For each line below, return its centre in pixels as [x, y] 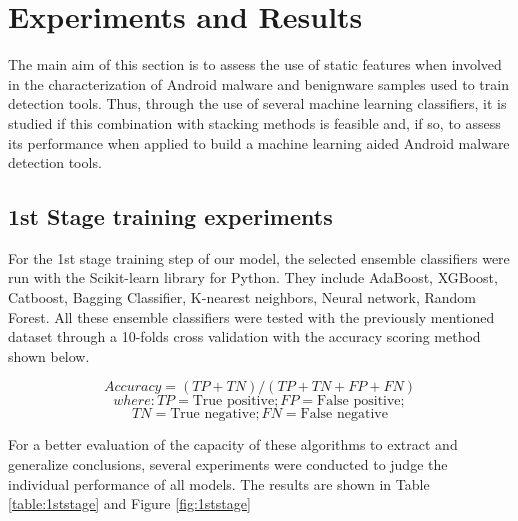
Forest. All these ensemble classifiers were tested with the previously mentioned [251, 316]
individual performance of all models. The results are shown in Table [219, 483]
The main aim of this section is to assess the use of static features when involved [255, 64]
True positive [233, 401]
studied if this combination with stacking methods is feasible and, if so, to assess [254, 122]
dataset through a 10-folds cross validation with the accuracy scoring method [244, 336]
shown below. [49, 355]
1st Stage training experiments [170, 216]
